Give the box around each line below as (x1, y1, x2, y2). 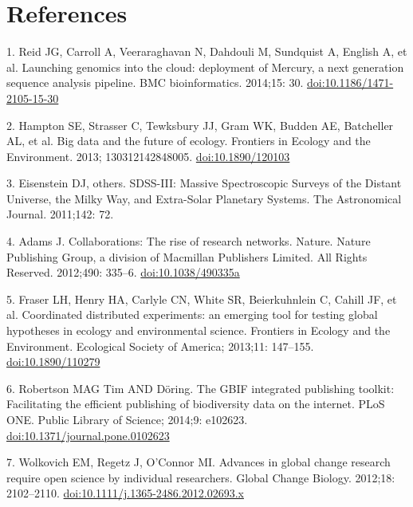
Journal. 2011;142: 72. (6, 206, 114, 222)
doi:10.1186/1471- (307, 74, 394, 91)
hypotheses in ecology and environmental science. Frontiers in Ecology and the (6, 322, 391, 339)
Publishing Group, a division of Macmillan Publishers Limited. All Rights (6, 248, 368, 265)
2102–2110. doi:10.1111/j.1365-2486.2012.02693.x (6, 485, 244, 501)
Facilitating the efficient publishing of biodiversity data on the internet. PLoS (6, 395, 385, 412)
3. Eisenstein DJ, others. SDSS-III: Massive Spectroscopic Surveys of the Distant (6, 175, 402, 191)
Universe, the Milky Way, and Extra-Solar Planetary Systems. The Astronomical (6, 190, 402, 206)
